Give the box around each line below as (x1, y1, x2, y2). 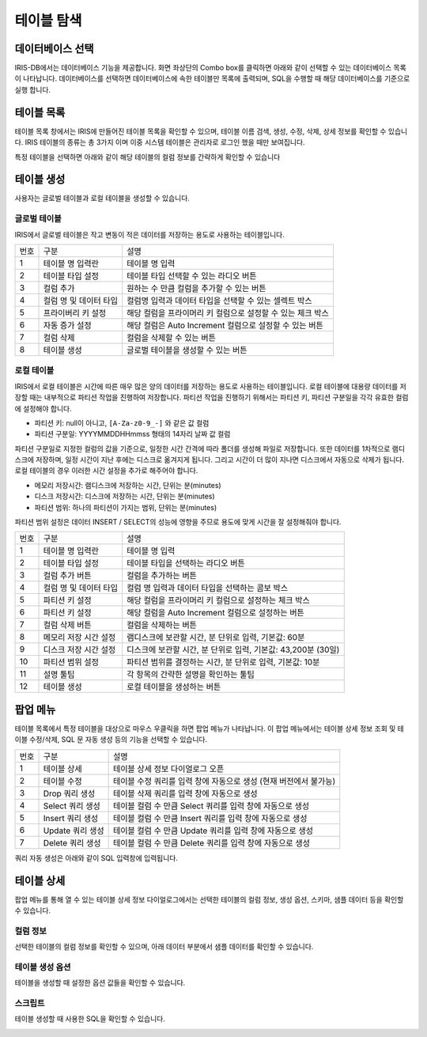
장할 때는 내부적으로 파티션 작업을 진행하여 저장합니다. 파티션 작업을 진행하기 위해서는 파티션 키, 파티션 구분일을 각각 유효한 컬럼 (14, 392, 409, 403)
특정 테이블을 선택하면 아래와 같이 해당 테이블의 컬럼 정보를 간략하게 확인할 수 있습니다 (14, 152, 281, 161)
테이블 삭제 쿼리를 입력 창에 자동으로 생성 (112, 788, 258, 799)
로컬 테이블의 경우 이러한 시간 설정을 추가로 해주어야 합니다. (14, 466, 198, 475)
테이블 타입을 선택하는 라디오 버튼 (127, 558, 245, 569)
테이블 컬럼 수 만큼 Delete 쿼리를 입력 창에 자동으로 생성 (112, 837, 311, 848)
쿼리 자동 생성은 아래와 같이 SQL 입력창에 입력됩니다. (14, 853, 178, 862)
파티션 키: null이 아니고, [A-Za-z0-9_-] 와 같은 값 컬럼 (34, 418, 210, 427)
